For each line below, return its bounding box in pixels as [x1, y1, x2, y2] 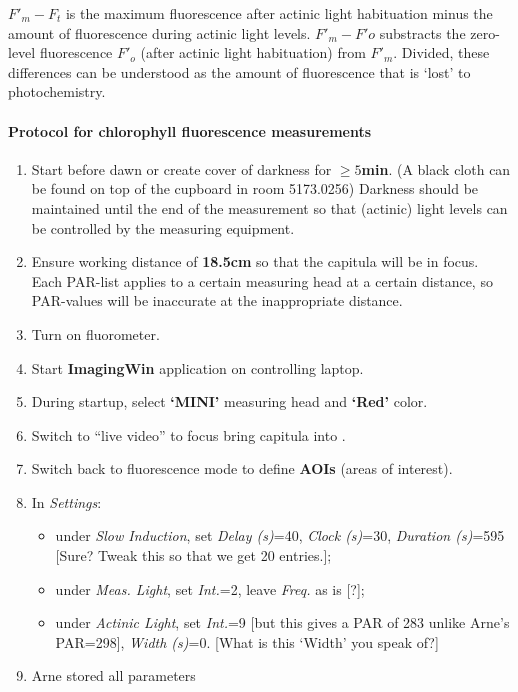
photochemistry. [8, 81, 106, 102]
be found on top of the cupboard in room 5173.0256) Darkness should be [31, 178, 479, 199]
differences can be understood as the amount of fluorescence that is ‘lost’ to [8, 61, 471, 82]
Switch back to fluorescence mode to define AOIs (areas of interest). [31, 458, 453, 479]
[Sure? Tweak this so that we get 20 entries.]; [55, 545, 332, 566]
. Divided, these [393, 42, 490, 63]
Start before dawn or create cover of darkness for [31, 158, 332, 179]
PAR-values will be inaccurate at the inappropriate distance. [31, 290, 403, 311]
